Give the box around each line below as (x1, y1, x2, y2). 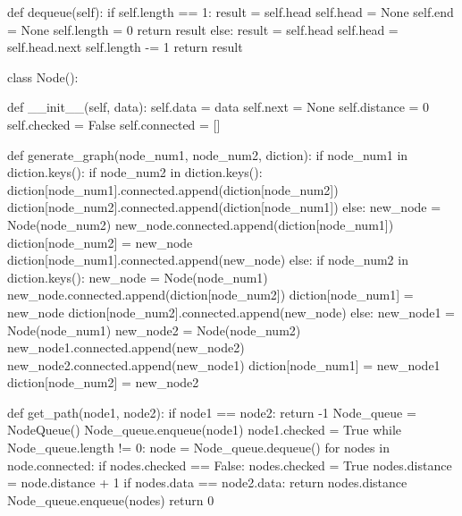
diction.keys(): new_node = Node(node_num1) (7, 267, 268, 286)
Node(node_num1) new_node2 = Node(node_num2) (7, 320, 301, 339)
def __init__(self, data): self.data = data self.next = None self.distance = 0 (7, 97, 430, 116)
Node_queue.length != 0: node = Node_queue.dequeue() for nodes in (7, 438, 390, 457)
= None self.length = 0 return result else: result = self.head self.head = (7, 20, 399, 38)
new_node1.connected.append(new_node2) (7, 338, 245, 357)
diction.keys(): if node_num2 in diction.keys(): (7, 163, 263, 182)
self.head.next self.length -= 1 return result (7, 38, 243, 56)
